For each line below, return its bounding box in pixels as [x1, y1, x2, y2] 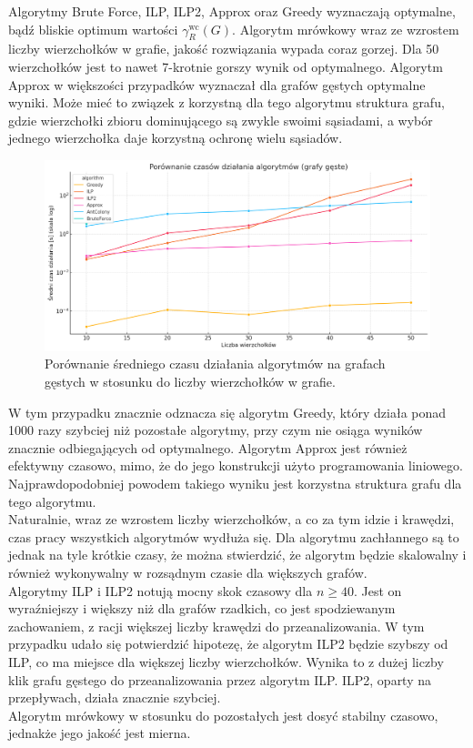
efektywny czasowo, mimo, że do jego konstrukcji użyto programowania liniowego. [8, 456, 463, 475]
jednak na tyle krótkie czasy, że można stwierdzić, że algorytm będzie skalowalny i [8, 545, 467, 564]
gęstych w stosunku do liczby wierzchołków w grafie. [45, 372, 336, 391]
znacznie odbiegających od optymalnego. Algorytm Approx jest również [8, 438, 408, 457]
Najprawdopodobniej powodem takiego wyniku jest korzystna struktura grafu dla [8, 474, 462, 493]
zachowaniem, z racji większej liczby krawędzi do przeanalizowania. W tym [8, 616, 425, 635]
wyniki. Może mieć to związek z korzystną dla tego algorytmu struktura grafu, [8, 93, 445, 112]
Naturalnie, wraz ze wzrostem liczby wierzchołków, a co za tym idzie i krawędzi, [8, 510, 455, 529]
